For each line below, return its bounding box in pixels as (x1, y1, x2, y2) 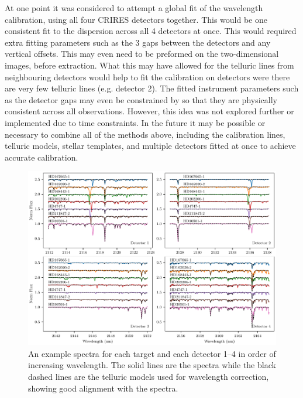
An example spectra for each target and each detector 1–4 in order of (28, 347, 276, 359)
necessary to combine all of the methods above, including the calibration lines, (5, 128, 285, 140)
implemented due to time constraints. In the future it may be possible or (5, 116, 266, 128)
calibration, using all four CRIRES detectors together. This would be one (5, 13, 267, 25)
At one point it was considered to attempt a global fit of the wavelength (5, 2, 263, 13)
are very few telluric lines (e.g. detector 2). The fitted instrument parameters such (5, 82, 299, 94)
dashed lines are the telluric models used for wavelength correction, (28, 370, 269, 382)
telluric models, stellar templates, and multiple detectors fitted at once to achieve (5, 140, 296, 152)
